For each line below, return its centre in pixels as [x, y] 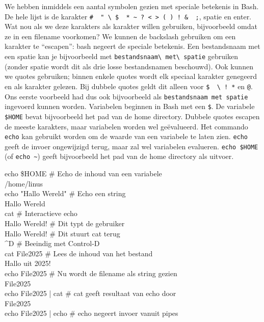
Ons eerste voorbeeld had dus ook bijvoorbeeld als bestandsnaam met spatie [126, 96]
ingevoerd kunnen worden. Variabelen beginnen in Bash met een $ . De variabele [130, 106]
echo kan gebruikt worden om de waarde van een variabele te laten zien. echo [126, 136]
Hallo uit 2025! [28, 263]
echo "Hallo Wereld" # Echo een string [65, 193]
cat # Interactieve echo [41, 213]
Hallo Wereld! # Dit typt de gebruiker [65, 223]
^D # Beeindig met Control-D [52, 243]
